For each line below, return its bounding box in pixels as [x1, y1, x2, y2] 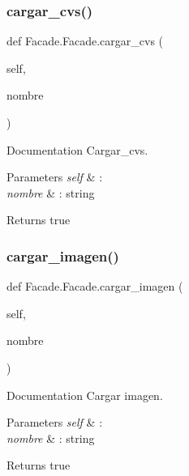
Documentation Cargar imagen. [6, 386, 163, 403]
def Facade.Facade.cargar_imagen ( [6, 278, 183, 295]
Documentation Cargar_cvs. [6, 141, 148, 158]
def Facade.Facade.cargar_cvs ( [6, 32, 164, 49]
